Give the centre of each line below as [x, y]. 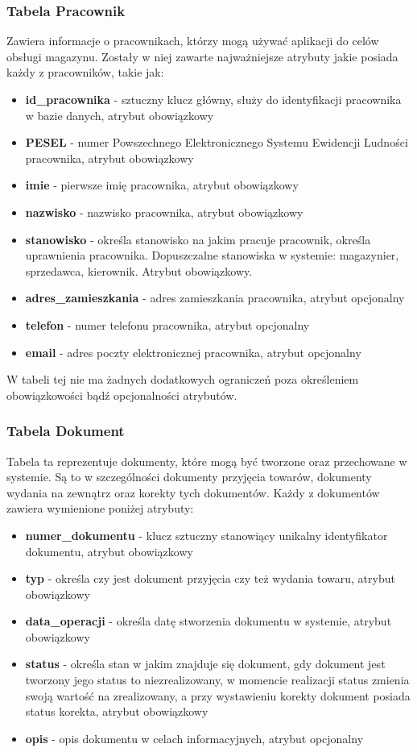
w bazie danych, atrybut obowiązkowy [120, 115]
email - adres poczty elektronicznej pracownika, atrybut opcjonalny [193, 352]
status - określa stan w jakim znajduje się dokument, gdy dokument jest [205, 664]
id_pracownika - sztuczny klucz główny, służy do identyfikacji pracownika [213, 99]
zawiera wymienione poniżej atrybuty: [100, 508]
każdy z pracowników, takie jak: [85, 72]
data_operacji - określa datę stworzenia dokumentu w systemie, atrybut [208, 621]
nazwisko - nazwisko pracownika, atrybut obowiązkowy [164, 212]
